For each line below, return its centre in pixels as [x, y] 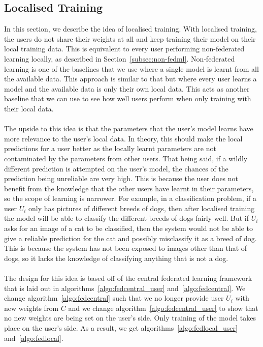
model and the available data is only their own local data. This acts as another [127, 88]
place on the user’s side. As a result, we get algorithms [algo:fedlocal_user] [121, 328]
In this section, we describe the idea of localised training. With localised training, [130, 29]
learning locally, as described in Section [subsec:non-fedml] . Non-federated [120, 58]
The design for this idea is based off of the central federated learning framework [128, 278]
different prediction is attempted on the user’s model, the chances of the [116, 168]
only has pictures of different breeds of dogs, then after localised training [142, 208]
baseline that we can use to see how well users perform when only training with [128, 98]
